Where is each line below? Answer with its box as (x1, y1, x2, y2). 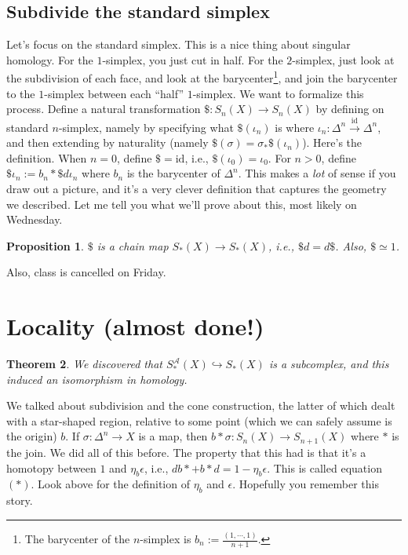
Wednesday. (6, 211, 63, 228)
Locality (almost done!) (6, 310, 264, 342)
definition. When (6, 149, 87, 166)
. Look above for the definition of (31, 476, 190, 492)
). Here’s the (302, 134, 362, 151)
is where (275, 119, 315, 135)
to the (6, 85, 35, 101)
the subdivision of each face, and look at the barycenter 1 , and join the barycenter (6, 68, 398, 86)
